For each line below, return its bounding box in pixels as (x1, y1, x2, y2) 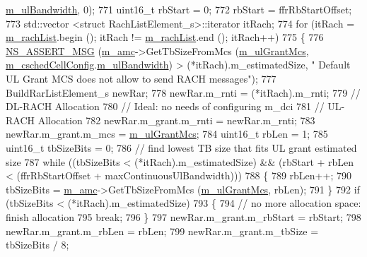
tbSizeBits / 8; (6, 237, 69, 252)
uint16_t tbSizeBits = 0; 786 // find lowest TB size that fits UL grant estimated (6, 140, 357, 155)
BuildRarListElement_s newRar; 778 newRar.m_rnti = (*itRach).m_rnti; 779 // (6, 85, 361, 100)
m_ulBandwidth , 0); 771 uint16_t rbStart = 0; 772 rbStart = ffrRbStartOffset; (6, 2, 352, 16)
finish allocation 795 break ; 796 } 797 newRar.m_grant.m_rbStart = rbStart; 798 (6, 209, 361, 224)
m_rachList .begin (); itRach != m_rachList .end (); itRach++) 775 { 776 (6, 30, 324, 44)
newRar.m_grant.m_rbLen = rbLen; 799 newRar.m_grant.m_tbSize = (6, 223, 319, 238)
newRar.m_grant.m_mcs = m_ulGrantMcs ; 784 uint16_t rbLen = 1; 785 (6, 126, 328, 141)
